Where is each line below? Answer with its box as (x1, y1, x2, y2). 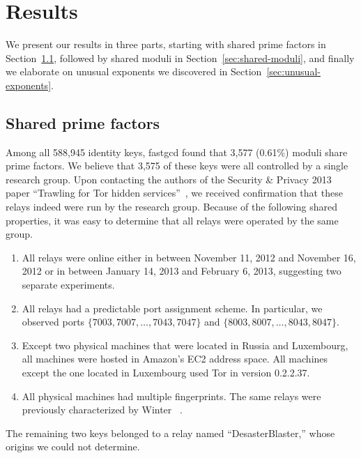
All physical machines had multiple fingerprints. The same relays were (22, 388, 321, 403)
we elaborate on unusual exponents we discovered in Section (6, 64, 262, 79)
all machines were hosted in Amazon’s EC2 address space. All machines (22, 351, 328, 366)
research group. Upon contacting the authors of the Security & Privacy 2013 (6, 171, 332, 186)
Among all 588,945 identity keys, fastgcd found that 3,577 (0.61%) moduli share (6, 144, 348, 159)
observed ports (22, 314, 85, 329)
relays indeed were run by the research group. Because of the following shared (6, 199, 337, 214)
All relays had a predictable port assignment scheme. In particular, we (22, 300, 323, 315)
